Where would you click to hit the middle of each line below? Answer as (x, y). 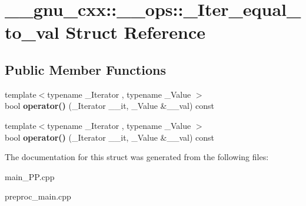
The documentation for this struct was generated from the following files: (137, 157)
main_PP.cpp (30, 176)
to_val (32, 32)
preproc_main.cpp (38, 196)
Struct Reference (136, 32)
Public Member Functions (85, 69)
